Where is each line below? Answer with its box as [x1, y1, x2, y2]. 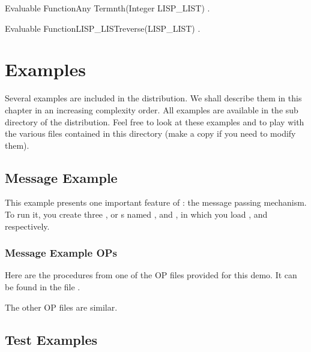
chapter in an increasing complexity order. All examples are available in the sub [5, 103, 298, 116]
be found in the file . [5, 281, 80, 293]
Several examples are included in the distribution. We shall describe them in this [5, 92, 302, 104]
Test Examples [5, 330, 98, 348]
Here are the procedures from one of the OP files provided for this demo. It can [5, 269, 297, 281]
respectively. [5, 219, 50, 232]
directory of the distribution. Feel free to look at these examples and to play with [5, 115, 304, 128]
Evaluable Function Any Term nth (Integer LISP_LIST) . [5, 2, 210, 14]
